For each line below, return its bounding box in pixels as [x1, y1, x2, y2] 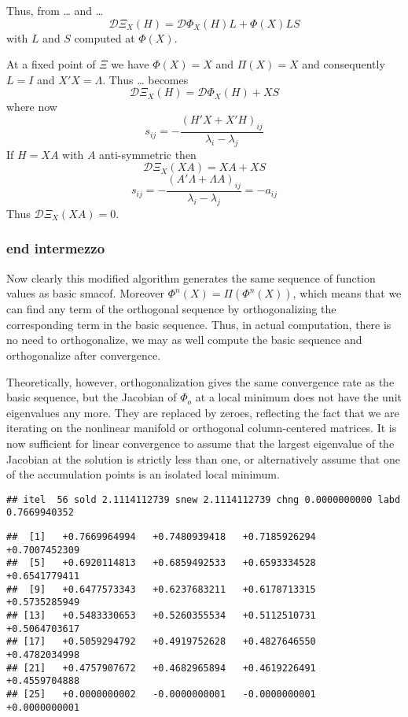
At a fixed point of [6, 56, 96, 72]
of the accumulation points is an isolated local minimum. [6, 466, 280, 482]
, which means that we [292, 285, 402, 301]
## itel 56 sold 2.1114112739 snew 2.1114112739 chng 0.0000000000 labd [6, 493, 401, 505]
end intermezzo [6, 238, 105, 258]
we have [111, 56, 149, 72]
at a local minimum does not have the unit [195, 389, 402, 405]
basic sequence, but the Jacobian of [6, 389, 177, 405]
